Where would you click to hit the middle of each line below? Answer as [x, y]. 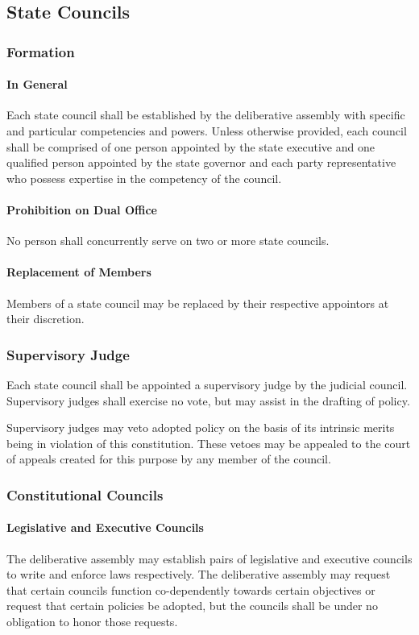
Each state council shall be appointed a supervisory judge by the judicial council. [207, 384]
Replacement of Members [79, 272]
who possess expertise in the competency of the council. [144, 178]
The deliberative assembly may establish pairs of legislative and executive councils [209, 558]
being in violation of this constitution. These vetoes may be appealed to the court [209, 443]
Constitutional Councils [85, 494]
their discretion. [46, 319]
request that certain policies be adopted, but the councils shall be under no [192, 606]
